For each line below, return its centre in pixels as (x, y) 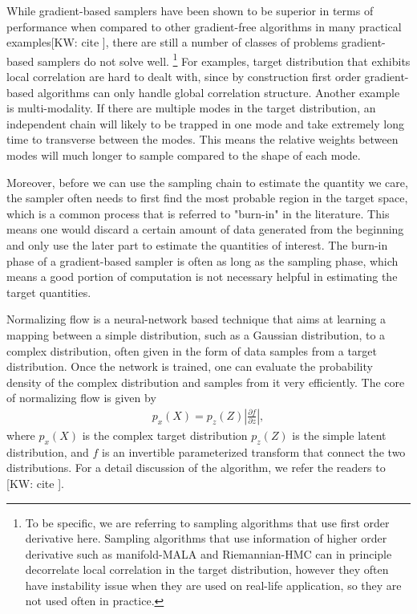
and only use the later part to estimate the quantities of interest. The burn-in (197, 244)
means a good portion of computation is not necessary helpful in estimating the (202, 277)
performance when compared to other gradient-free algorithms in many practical (204, 26)
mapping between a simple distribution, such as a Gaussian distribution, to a (196, 334)
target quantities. (49, 292)
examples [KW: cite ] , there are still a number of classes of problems (172, 42)
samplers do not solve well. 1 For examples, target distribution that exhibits (224, 59)
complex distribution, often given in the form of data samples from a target (192, 350)
